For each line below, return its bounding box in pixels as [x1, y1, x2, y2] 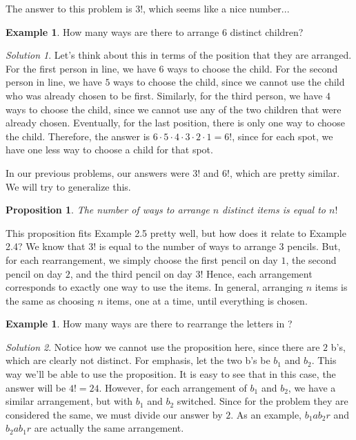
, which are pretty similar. [229, 165, 340, 180]
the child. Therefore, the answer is [6, 128, 150, 143]
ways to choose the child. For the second [167, 61, 338, 75]
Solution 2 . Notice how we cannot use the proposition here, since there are [6, 339, 320, 354]
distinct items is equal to [222, 202, 326, 217]
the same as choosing [6, 293, 95, 307]
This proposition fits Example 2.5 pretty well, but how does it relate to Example [6, 225, 346, 240]
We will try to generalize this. [6, 179, 131, 193]
